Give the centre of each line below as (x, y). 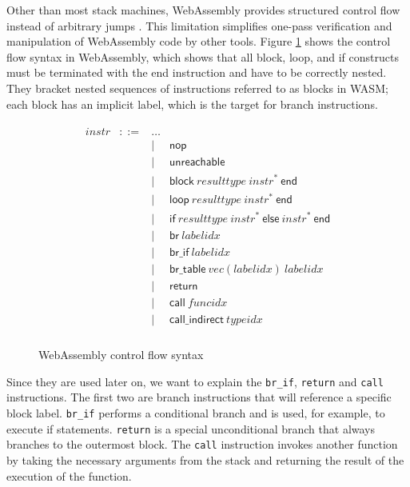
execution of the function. (69, 475)
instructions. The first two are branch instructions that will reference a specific (199, 397)
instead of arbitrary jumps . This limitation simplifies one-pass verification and (199, 25)
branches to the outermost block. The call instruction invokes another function (202, 444)
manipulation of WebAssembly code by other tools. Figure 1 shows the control (199, 41)
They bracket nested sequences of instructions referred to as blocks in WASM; (197, 88)
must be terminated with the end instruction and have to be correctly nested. (197, 72)
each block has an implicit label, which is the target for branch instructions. (192, 104)
